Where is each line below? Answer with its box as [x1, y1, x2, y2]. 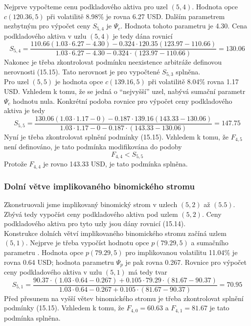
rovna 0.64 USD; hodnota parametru [4, 256, 114, 267]
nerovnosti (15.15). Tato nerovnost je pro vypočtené [4, 66, 160, 76]
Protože [4, 159, 27, 169]
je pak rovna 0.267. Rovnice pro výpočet [125, 256, 247, 267]
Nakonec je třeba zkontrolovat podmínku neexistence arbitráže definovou [4, 57, 222, 67]
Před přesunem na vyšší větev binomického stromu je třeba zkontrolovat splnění [4, 293, 244, 303]
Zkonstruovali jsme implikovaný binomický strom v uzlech [4, 199, 178, 209]
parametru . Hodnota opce [4, 247, 84, 257]
